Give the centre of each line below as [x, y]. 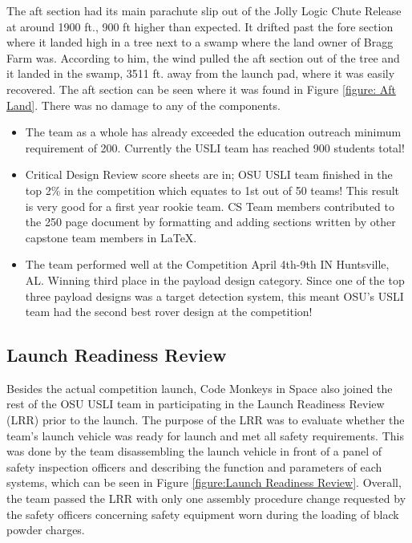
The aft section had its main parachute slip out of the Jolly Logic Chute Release [204, 10]
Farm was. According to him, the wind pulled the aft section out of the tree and [203, 57]
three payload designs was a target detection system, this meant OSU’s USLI [214, 296]
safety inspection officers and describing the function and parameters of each [194, 466]
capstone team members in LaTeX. [111, 237]
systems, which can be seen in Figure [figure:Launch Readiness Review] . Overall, [204, 482]
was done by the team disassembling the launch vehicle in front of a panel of [194, 451]
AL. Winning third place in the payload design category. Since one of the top [215, 280]
